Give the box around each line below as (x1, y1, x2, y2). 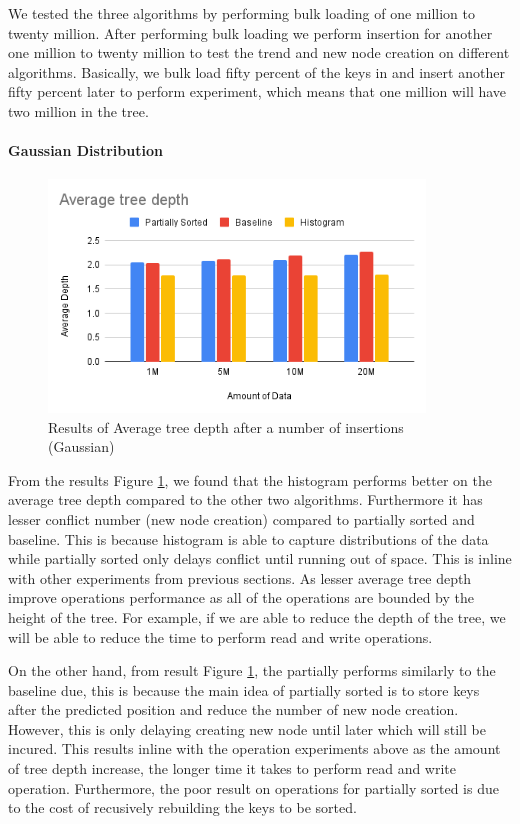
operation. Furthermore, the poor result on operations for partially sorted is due (8, 777, 499, 798)
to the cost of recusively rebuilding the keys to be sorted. (8, 797, 357, 818)
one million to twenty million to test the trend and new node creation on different (8, 42, 510, 63)
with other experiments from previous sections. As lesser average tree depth (8, 567, 472, 588)
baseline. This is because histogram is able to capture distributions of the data (8, 528, 489, 549)
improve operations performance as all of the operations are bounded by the (8, 587, 474, 608)
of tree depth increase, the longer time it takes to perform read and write (8, 758, 457, 779)
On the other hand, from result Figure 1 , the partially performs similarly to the (8, 660, 496, 681)
